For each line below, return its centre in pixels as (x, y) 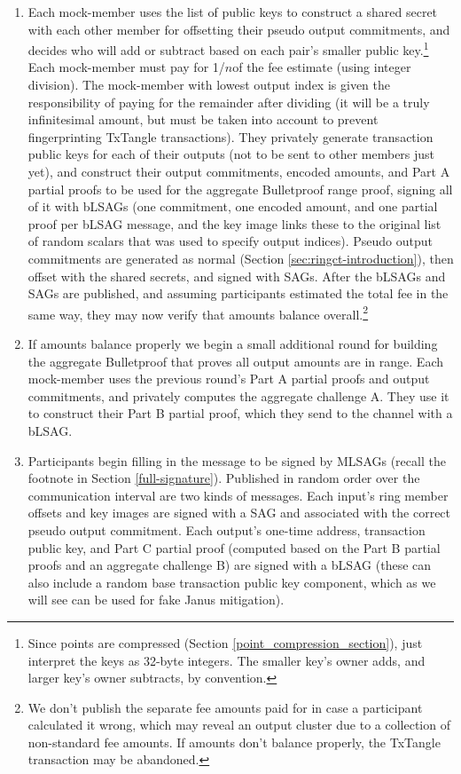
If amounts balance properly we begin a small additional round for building (233, 344)
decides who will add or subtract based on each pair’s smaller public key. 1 (228, 48)
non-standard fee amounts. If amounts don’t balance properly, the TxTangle (234, 742)
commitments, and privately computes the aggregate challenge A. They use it (238, 395)
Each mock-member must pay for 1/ (126, 67)
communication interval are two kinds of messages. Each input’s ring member (238, 495)
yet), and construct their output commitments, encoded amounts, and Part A (239, 171)
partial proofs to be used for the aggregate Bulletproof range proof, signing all (240, 189)
